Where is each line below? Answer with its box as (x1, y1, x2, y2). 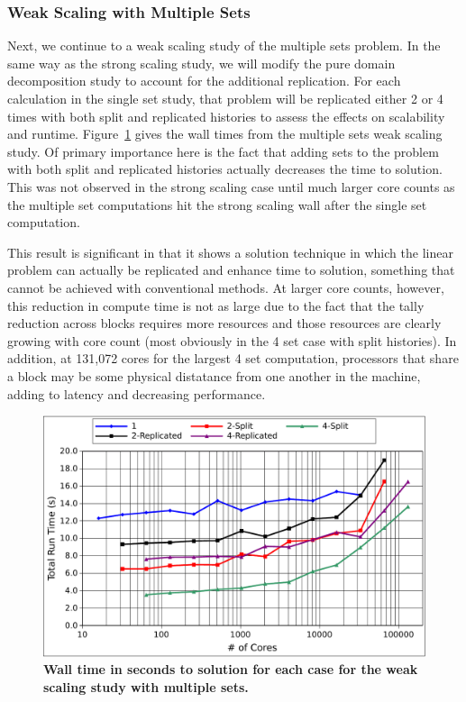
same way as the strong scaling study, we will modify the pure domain (7, 53, 396, 72)
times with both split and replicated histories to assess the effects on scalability (7, 106, 445, 125)
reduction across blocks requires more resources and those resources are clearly (7, 314, 442, 333)
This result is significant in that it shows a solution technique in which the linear (7, 242, 453, 261)
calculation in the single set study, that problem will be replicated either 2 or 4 (7, 89, 443, 107)
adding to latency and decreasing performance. (7, 384, 266, 403)
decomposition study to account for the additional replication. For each (7, 71, 401, 90)
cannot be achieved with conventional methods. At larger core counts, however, (7, 278, 444, 296)
